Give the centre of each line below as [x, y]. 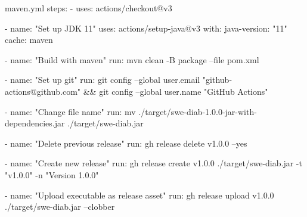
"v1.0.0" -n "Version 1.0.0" [52, 174]
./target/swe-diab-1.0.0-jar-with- [198, 111]
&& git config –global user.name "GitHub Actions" [176, 91]
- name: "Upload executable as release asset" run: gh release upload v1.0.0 [139, 195]
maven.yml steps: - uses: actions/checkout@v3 [89, 8]
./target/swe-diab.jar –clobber [60, 207]
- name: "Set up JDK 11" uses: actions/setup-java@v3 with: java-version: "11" [146, 28]
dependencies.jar [35, 123]
